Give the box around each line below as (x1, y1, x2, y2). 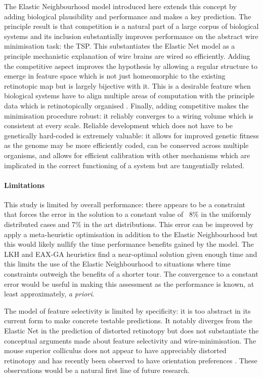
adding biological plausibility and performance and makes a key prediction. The (4, 11, 251, 21)
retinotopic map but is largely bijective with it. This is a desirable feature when (4, 80, 251, 91)
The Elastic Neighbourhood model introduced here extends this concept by (4, 1, 237, 11)
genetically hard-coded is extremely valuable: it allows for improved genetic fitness (4, 130, 259, 140)
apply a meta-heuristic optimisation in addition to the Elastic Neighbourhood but (4, 229, 258, 239)
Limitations (4, 179, 45, 190)
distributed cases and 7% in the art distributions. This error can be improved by (4, 219, 254, 230)
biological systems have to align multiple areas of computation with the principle (4, 90, 255, 101)
